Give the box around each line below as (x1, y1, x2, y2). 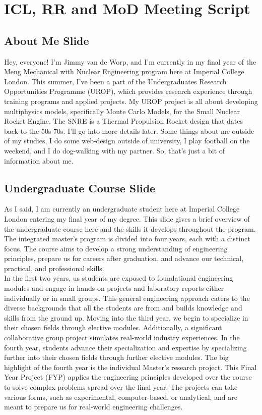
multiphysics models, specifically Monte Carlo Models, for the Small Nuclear (4, 106, 240, 116)
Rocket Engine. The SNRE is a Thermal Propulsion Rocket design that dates (4, 116, 243, 126)
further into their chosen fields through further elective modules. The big (4, 352, 229, 362)
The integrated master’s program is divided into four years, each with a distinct (4, 233, 250, 244)
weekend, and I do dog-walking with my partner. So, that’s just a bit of (4, 145, 225, 155)
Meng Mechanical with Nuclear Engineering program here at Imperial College (4, 66, 244, 77)
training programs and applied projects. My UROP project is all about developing (4, 95, 258, 106)
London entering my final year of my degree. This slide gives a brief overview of (4, 213, 250, 224)
